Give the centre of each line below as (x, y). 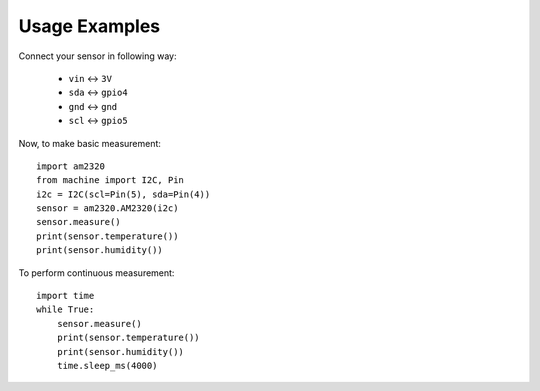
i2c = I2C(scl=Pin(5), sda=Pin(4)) (123, 194)
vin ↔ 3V (90, 78)
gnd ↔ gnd (93, 106)
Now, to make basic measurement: (90, 143)
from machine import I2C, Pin (110, 180)
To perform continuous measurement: (96, 272)
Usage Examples (89, 26)
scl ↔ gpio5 (98, 121)
